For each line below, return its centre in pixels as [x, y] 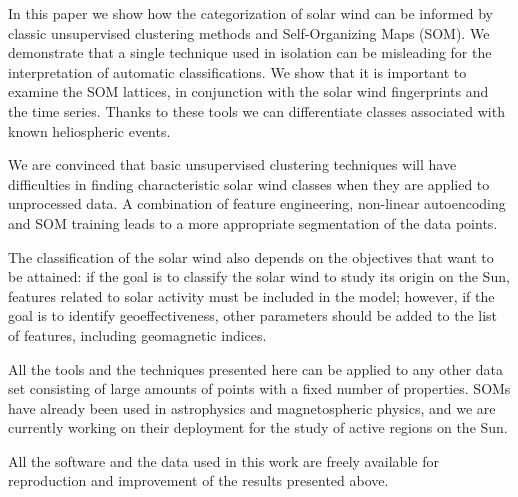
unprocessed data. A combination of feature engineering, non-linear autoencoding [257, 203]
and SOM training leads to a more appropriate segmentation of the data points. [253, 222]
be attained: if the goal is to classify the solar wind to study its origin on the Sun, [259, 276]
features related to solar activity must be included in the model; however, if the [251, 295]
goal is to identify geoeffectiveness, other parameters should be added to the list [252, 315]
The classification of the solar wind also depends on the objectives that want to [251, 256]
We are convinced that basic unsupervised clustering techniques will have [232, 164]
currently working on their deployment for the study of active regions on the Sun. [258, 427]
